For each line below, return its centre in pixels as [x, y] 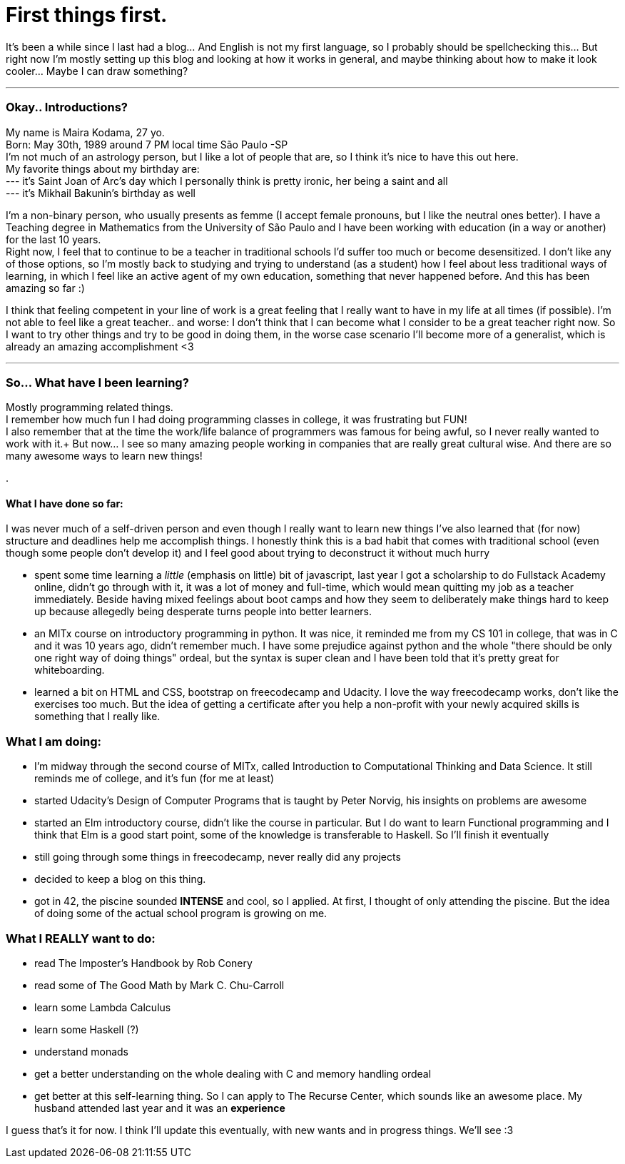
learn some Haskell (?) [87, 1029]
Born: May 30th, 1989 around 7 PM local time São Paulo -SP [147, 144]
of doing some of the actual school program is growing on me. [181, 914]
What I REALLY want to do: [81, 938]
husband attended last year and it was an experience [160, 1108]
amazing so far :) [45, 288]
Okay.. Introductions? [67, 107]
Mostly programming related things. [90, 408]
